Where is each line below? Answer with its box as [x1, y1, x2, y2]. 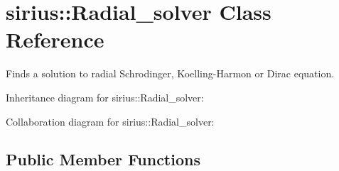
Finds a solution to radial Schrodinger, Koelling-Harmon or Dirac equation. [6, 66, 335, 81]
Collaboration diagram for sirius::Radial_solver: [6, 114, 215, 128]
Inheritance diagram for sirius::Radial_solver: [6, 89, 204, 104]
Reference [6, 25, 104, 54]
